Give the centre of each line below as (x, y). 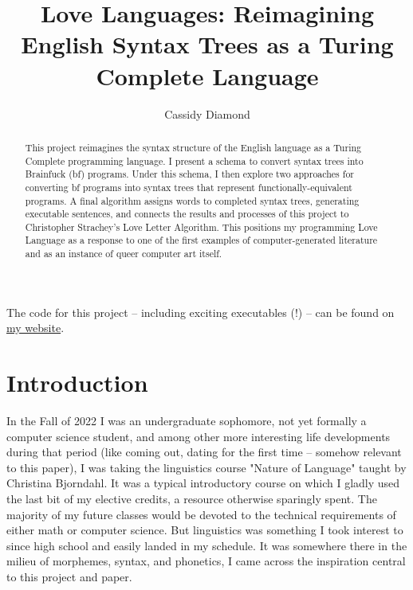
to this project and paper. (69, 577)
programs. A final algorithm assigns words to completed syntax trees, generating (192, 200)
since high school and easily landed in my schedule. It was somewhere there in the (207, 545)
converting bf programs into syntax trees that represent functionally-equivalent (189, 187)
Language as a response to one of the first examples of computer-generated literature (201, 240)
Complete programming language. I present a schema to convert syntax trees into (194, 160)
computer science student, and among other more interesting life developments (199, 436)
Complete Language (207, 75)
